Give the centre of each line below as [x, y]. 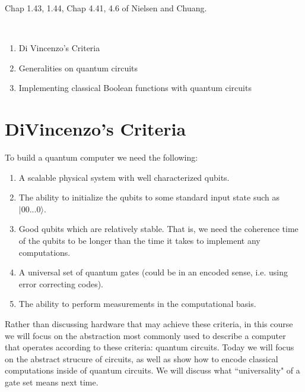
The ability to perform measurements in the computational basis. [137, 304]
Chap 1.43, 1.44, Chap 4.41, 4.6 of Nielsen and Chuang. [106, 8]
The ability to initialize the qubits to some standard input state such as [149, 197]
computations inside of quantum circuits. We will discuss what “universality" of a [152, 370]
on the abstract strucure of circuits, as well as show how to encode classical [142, 358]
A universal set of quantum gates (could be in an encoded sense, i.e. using [153, 272]
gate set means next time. [52, 382]
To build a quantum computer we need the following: [101, 157]
